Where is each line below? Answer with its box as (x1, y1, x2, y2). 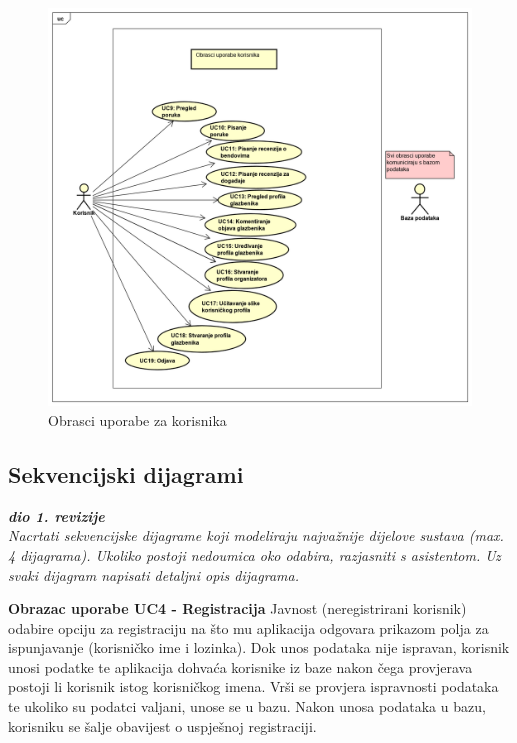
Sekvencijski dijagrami (8, 458, 244, 489)
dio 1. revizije (8, 505, 105, 526)
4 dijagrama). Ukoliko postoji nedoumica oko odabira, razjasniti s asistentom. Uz (8, 544, 501, 565)
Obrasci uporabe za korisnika (48, 409, 227, 430)
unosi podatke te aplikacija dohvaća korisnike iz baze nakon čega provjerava (8, 656, 473, 677)
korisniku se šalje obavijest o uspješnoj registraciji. (8, 715, 317, 736)
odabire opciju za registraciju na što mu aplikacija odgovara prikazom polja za (8, 617, 489, 638)
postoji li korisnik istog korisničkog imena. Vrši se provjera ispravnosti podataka (8, 676, 499, 697)
